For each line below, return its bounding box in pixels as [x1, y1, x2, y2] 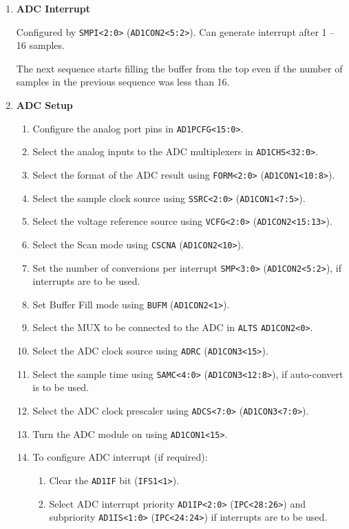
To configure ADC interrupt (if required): [32, 450, 208, 464]
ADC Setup [16, 98, 73, 112]
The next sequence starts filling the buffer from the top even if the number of [16, 61, 343, 75]
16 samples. [16, 38, 65, 52]
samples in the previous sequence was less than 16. [16, 74, 230, 89]
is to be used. [32, 380, 89, 395]
